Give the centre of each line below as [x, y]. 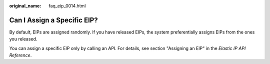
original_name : [25, 6]
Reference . [20, 55]
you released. [23, 39]
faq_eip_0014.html [67, 6]
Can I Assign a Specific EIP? [53, 20]
